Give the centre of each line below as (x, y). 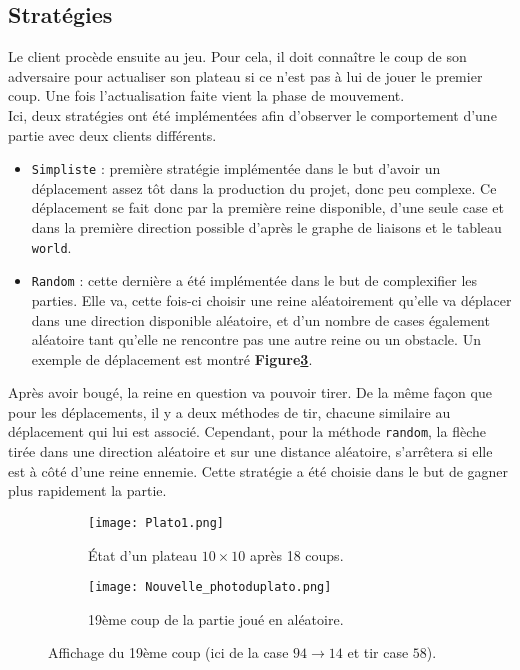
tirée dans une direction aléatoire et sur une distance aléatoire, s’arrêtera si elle (250, 451)
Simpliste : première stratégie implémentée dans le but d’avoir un (236, 168)
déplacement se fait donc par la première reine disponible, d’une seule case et (267, 207)
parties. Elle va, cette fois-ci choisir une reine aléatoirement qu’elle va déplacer (271, 299)
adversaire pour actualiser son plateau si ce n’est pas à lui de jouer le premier (245, 75)
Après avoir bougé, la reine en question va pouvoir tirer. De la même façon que (250, 392)
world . (51, 246)
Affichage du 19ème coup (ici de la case (168, 652)
